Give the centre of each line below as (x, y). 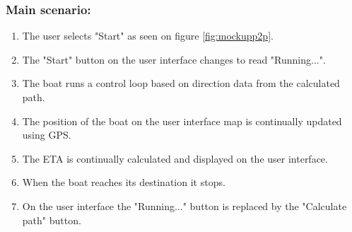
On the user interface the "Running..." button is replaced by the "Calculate (184, 205)
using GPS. (47, 135)
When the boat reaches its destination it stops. (124, 182)
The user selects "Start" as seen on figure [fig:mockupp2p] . (148, 36)
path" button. (52, 220)
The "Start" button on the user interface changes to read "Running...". (174, 59)
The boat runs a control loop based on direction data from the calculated (181, 83)
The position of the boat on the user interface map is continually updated (182, 121)
